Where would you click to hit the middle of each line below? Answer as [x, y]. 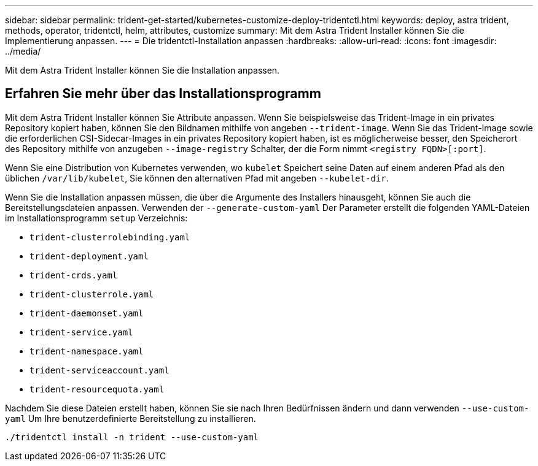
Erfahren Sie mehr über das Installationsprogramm [163, 94]
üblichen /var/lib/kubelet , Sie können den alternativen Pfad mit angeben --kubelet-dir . [197, 178]
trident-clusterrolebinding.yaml [110, 237]
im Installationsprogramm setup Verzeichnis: [96, 218]
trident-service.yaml [81, 332]
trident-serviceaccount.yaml [99, 370]
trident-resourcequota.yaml [97, 389]
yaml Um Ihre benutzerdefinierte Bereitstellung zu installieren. [131, 418]
